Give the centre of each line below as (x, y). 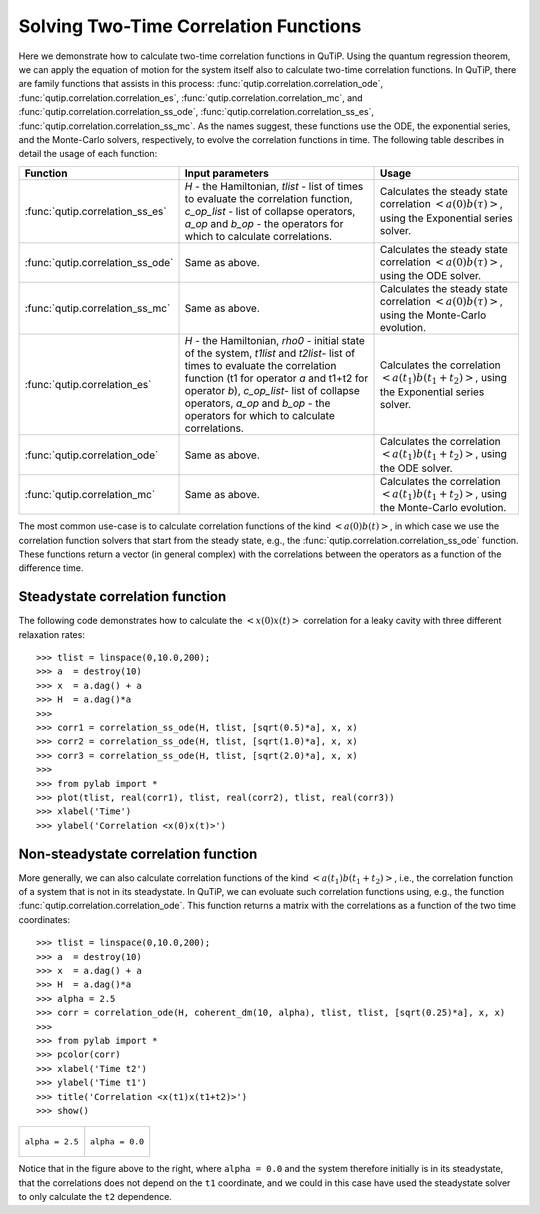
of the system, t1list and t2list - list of (269, 353)
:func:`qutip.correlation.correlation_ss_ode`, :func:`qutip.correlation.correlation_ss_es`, (196, 112)
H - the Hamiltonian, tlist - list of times (274, 186)
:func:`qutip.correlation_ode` (91, 455)
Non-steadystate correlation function (138, 853)
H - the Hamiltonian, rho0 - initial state (274, 341)
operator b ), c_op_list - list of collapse (272, 391)
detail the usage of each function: (88, 154)
